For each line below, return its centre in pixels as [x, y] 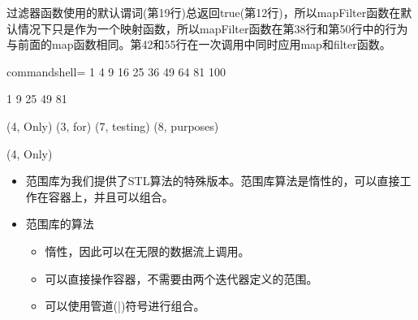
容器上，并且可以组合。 [111, 196]
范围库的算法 [60, 224]
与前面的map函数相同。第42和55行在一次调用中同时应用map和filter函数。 [199, 44]
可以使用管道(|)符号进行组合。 [125, 306]
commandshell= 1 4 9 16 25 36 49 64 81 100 [116, 71]
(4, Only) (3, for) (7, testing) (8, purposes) [113, 125]
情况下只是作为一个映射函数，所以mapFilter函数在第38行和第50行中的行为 [213, 28]
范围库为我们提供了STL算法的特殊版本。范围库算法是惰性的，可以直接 [213, 181]
